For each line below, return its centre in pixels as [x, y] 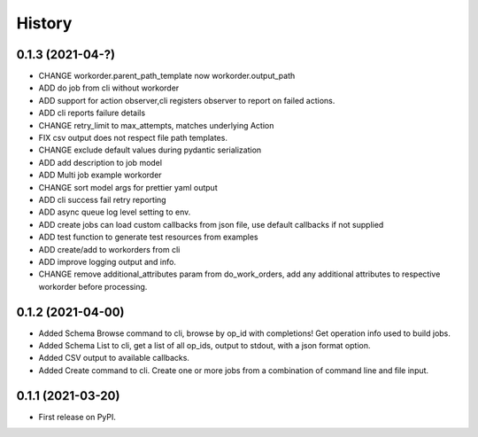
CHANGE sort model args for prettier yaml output [128, 187]
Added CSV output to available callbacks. [114, 358]
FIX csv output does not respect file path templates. [133, 138]
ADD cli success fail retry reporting [103, 199]
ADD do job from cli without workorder [109, 88]
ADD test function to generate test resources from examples [148, 237]
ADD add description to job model [100, 162]
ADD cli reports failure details [92, 113]
